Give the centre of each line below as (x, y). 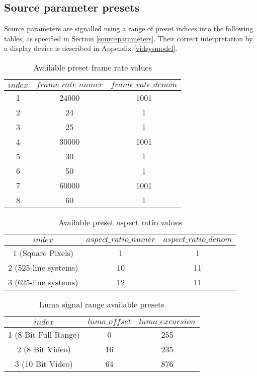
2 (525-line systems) (43, 267)
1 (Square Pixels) (43, 253)
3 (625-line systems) (43, 282)
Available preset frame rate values (93, 67)
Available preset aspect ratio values (120, 222)
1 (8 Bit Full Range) (44, 334)
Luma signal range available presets (102, 304)
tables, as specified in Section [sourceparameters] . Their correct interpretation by (128, 38)
